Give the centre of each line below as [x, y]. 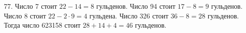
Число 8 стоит [25, 15]
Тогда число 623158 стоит [42, 25]
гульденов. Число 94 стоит [136, 6]
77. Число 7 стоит [31, 6]
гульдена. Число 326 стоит [129, 15]
